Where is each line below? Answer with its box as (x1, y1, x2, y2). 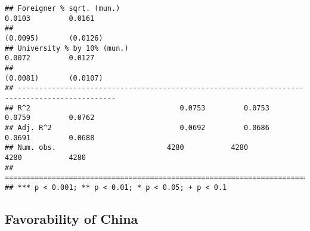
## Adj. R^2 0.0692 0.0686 (5, 123, 269, 132)
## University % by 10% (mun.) (5, 44, 129, 53)
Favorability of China (5, 209, 138, 227)
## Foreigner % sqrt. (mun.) (5, 4, 120, 13)
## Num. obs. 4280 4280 (5, 143, 249, 152)
